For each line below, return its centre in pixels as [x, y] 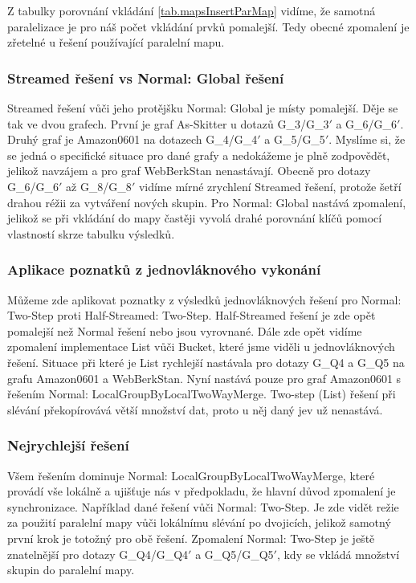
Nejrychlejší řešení [68, 445]
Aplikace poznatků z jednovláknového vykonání [164, 269]
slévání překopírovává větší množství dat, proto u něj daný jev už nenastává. [195, 409]
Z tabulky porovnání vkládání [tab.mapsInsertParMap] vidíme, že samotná [192, 10]
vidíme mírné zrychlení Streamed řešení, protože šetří [270, 186]
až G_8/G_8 [99, 186]
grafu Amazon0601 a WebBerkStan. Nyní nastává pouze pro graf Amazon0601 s [204, 378]
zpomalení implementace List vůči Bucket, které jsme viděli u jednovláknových [201, 347]
